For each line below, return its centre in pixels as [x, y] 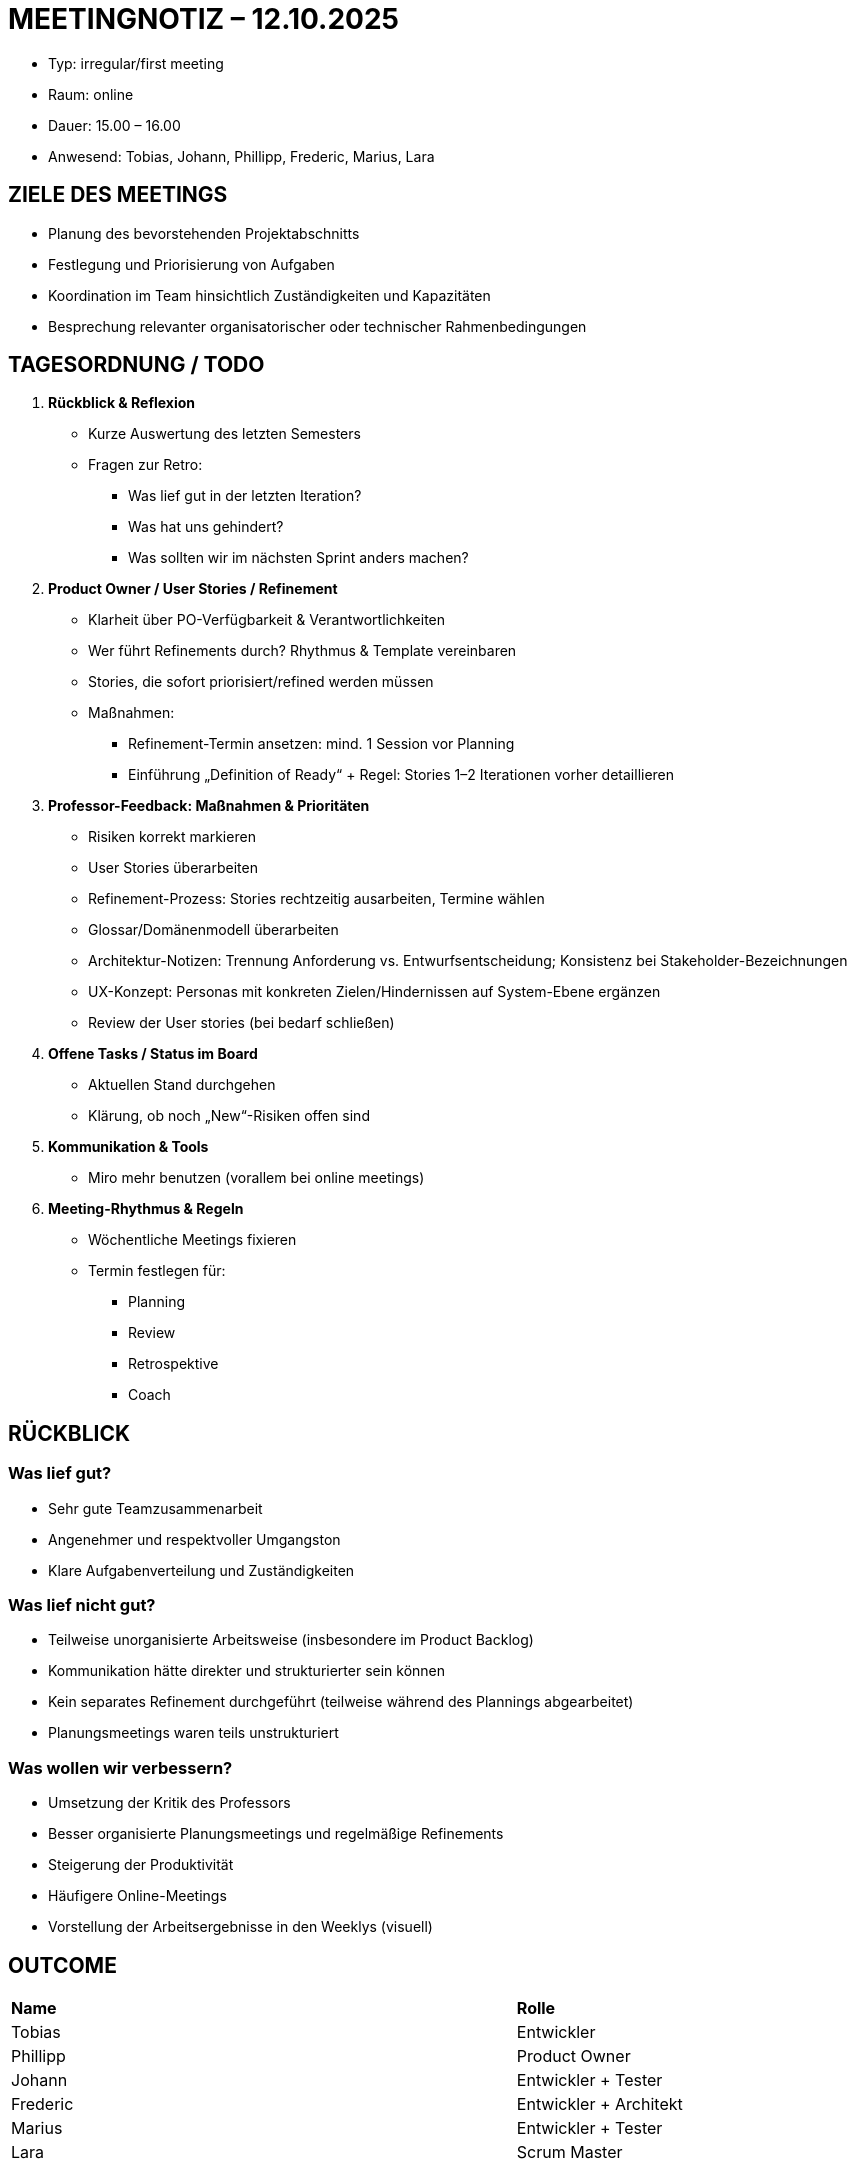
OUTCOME [62, 1965]
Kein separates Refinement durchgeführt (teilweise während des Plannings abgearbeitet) [341, 1702]
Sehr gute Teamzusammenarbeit [155, 1508]
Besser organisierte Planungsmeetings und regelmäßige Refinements [276, 1834]
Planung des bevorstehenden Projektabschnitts [204, 233]
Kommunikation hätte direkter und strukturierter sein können [247, 1671]
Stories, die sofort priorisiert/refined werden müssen [261, 682]
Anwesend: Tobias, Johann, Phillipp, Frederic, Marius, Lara [241, 156]
